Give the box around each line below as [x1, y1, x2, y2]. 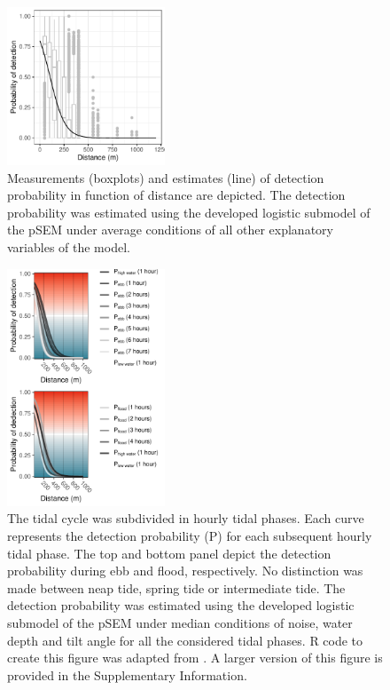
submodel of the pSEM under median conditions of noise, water [7, 613, 353, 631]
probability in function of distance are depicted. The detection [7, 186, 346, 204]
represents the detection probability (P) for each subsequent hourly [7, 526, 372, 544]
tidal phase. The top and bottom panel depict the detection [7, 543, 331, 562]
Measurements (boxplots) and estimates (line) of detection [7, 168, 324, 186]
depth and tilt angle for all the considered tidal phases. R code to [7, 631, 363, 649]
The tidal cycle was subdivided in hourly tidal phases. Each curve [7, 509, 364, 527]
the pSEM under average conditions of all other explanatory [7, 220, 333, 239]
